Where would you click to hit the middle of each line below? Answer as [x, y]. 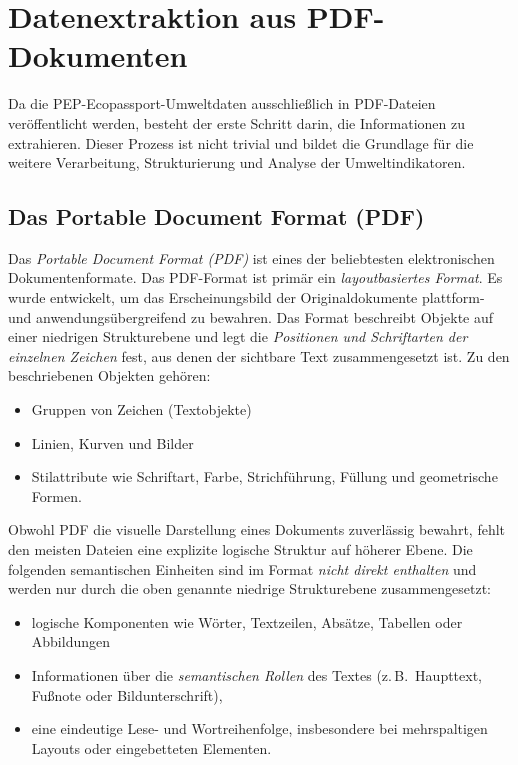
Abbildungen [71, 641]
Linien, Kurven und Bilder [112, 442]
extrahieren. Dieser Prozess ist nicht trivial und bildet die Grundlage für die [241, 142]
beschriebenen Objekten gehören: [109, 375]
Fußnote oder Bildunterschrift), [127, 694]
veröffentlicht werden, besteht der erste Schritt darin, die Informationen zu [236, 122]
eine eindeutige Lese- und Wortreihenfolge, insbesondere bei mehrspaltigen [259, 728]
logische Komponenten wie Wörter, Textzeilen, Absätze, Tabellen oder [247, 621]
